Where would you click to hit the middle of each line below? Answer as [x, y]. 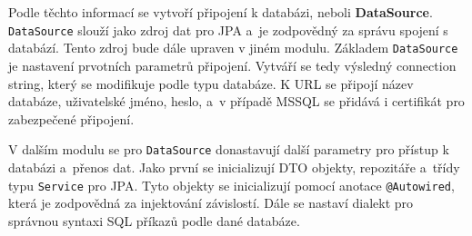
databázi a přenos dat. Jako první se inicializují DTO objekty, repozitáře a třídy [234, 167]
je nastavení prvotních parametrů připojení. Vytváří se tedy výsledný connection [232, 65]
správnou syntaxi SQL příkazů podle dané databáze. [154, 220]
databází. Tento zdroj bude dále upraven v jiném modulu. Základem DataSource [233, 48]
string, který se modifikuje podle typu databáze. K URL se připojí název [211, 83]
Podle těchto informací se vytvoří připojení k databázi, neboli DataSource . [221, 12]
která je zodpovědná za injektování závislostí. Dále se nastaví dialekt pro [211, 203]
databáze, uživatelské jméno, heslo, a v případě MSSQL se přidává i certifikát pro [236, 101]
